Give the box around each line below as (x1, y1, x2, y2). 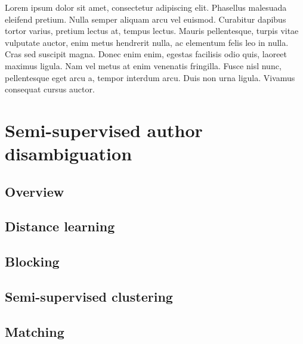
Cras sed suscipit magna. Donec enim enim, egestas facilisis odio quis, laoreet (5, 48, 287, 60)
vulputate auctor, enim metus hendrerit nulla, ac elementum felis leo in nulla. (5, 36, 289, 48)
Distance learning (5, 217, 115, 235)
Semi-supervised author (5, 117, 203, 142)
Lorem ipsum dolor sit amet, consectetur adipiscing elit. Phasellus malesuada (5, 1, 287, 13)
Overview (5, 182, 64, 200)
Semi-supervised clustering (5, 287, 173, 306)
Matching (5, 322, 64, 340)
